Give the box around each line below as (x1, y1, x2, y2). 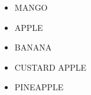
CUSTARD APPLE (14, 61, 87, 73)
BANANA (14, 41, 52, 53)
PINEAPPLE (14, 81, 64, 93)
